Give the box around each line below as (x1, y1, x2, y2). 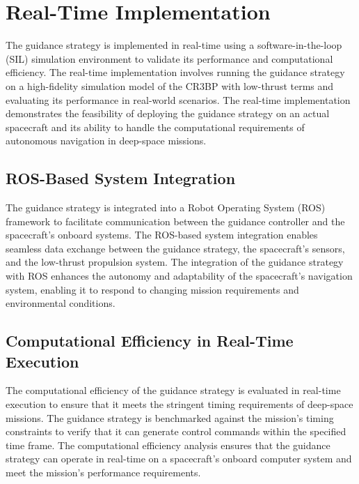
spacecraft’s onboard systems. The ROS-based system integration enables (6, 227, 318, 242)
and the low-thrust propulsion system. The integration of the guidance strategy (6, 255, 344, 269)
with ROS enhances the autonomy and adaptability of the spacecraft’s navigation (6, 269, 353, 283)
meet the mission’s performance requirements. (6, 464, 201, 479)
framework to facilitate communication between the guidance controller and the (6, 213, 345, 228)
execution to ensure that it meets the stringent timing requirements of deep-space (6, 397, 353, 411)
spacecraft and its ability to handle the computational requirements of (6, 119, 305, 134)
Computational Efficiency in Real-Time (6, 330, 294, 351)
